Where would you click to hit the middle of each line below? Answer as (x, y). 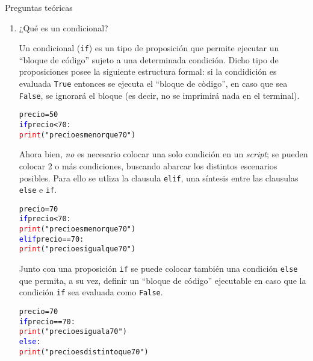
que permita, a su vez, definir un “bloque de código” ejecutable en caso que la (163, 280)
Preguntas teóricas (39, 7)
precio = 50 (39, 115)
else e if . (38, 190)
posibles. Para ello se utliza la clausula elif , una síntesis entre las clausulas (159, 177)
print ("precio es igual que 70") (77, 249)
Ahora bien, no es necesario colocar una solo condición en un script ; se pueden (163, 154)
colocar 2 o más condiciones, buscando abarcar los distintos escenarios (148, 165)
